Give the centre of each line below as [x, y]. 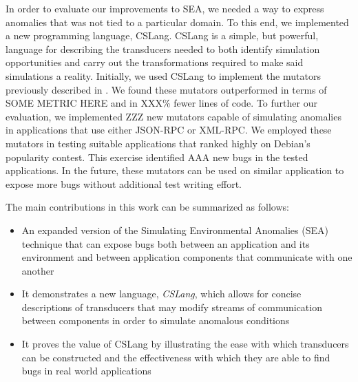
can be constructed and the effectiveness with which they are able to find [176, 357]
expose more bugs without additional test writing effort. [124, 183]
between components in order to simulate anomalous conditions [156, 320]
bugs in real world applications [86, 371]
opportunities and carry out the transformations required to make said [155, 62]
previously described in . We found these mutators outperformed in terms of [166, 89]
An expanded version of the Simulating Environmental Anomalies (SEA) [175, 230]
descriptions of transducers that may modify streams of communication [172, 307]
